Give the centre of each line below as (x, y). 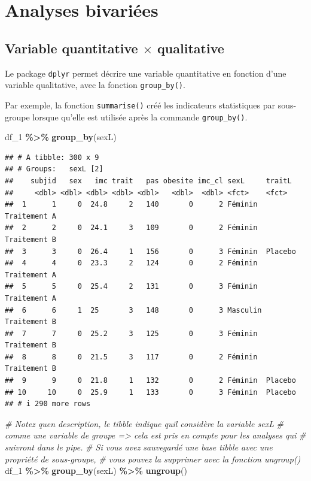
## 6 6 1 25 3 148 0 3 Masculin (133, 310)
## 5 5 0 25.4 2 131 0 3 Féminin (131, 287)
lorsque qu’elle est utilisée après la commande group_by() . (140, 117)
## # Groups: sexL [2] (54, 169)
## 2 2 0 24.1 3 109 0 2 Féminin (131, 228)
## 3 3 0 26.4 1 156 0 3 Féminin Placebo (150, 251)
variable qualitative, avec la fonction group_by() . (95, 85)
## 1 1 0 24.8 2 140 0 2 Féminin (131, 205)
